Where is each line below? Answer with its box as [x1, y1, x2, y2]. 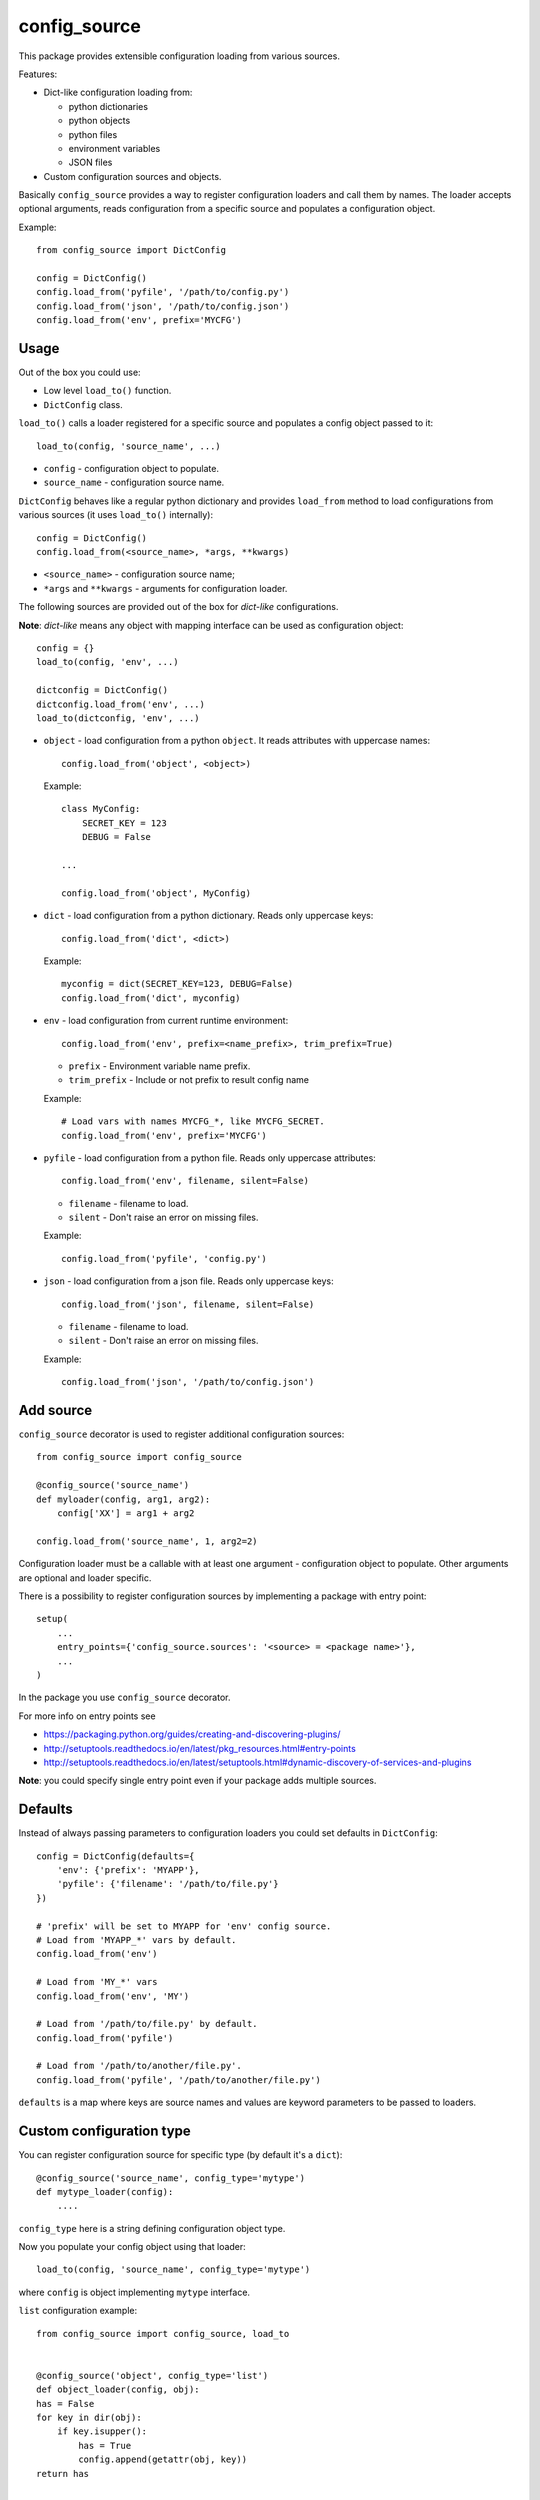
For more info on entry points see [18, 1710, 156, 1722]
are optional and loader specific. [18, 1571, 152, 1584]
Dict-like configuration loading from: [43, 86, 193, 99]
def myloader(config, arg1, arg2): [36, 1493, 211, 1505]
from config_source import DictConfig [36, 245, 227, 256]
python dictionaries [68, 100, 149, 112]
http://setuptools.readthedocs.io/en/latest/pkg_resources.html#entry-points [43, 1742, 357, 1754]
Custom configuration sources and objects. [43, 170, 222, 182]
